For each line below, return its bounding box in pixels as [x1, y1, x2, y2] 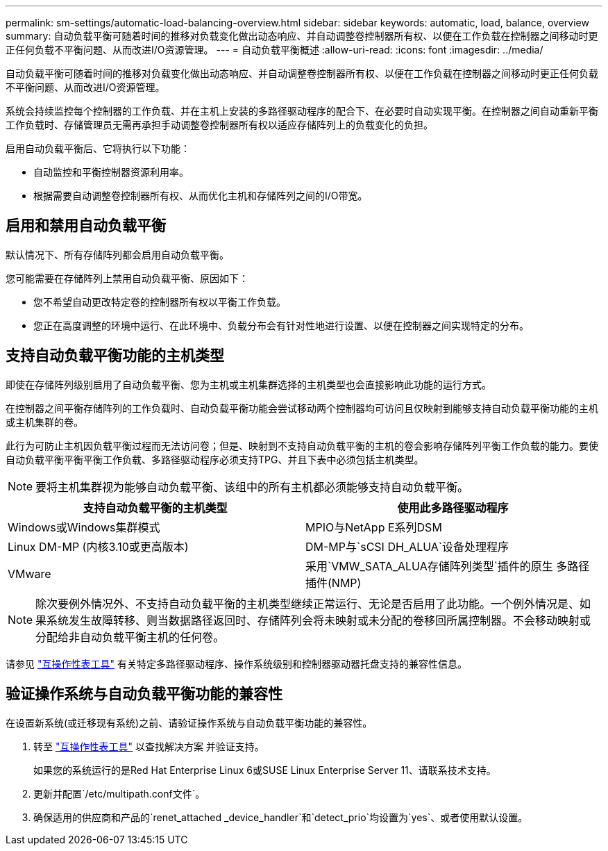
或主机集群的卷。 [6, 415, 83, 428]
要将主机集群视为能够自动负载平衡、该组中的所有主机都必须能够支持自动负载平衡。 [35, 479, 469, 494]
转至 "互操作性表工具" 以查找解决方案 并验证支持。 [33, 740, 264, 752]
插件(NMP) [305, 575, 362, 590]
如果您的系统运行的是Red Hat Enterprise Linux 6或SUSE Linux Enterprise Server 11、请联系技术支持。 [33, 763, 496, 776]
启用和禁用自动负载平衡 [6, 217, 166, 235]
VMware [8, 566, 51, 581]
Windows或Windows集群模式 [8, 520, 160, 534]
